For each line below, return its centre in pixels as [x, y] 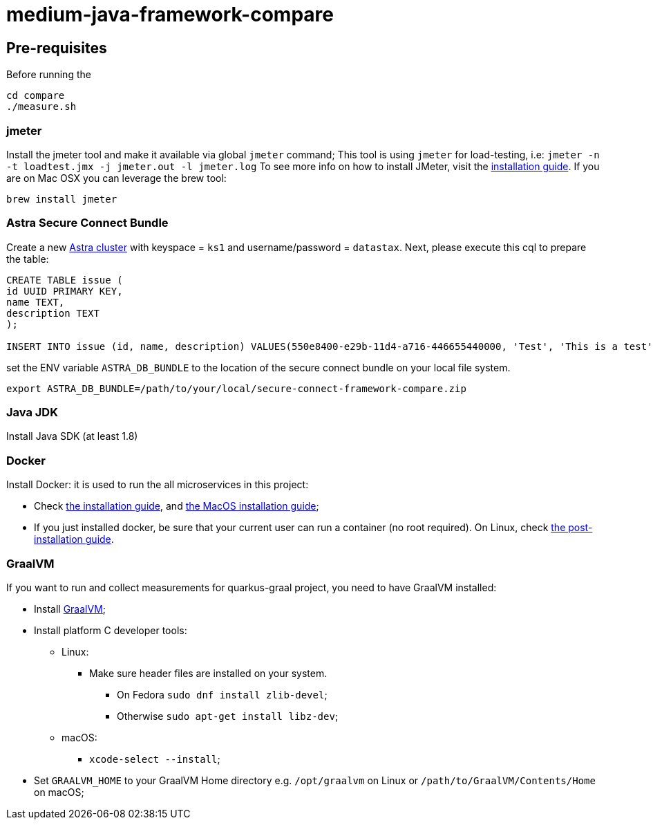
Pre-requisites [57, 48]
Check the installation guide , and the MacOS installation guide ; [177, 506]
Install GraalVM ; [70, 609]
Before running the [49, 75]
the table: [28, 259]
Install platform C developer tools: [111, 630]
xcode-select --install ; [155, 759]
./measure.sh [41, 107]
